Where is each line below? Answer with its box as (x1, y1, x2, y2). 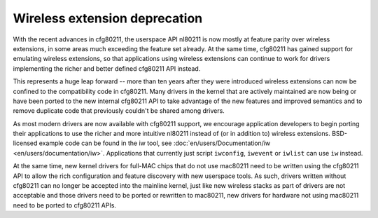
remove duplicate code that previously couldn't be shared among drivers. (13, 107, 225, 115)
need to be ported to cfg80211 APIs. (13, 200, 117, 210)
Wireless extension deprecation (13, 11, 203, 26)
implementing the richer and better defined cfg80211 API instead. (13, 64, 201, 73)
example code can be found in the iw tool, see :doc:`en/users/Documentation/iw (38, 139, 271, 147)
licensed (13, 139, 38, 147)
